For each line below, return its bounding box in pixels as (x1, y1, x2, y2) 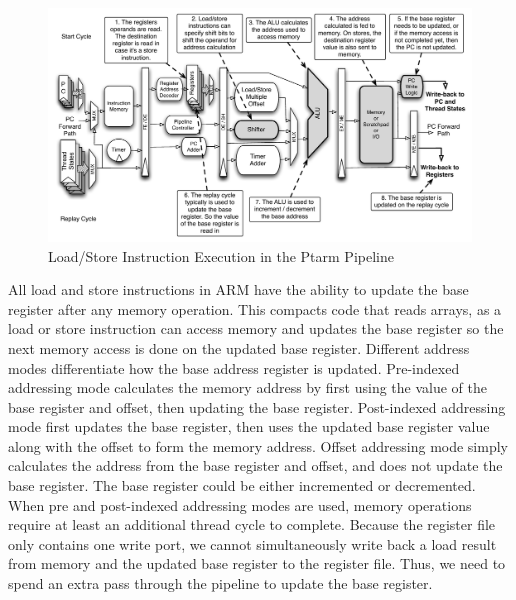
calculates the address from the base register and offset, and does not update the (8, 455, 503, 476)
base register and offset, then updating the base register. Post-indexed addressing (8, 396, 506, 417)
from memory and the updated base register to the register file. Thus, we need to (8, 553, 506, 574)
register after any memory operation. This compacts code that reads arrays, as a (8, 298, 502, 319)
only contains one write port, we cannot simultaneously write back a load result (8, 533, 497, 554)
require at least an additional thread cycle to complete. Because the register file (8, 514, 496, 535)
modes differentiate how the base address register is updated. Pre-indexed (8, 357, 460, 378)
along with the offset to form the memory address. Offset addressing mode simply (8, 435, 508, 456)
